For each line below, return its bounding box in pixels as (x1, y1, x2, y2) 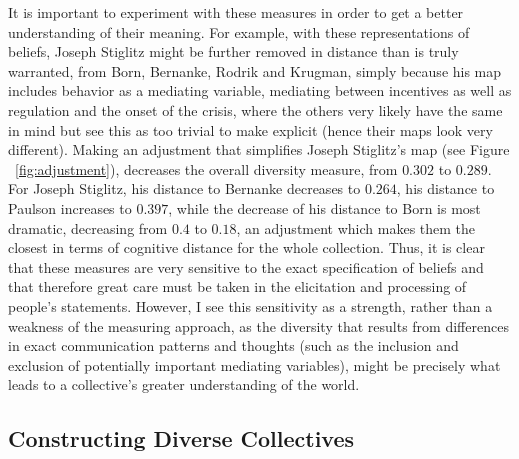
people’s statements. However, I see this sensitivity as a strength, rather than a (8, 295, 493, 316)
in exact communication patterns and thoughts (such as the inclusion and (8, 335, 459, 356)
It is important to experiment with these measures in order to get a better (8, 2, 464, 22)
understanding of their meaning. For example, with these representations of (8, 21, 470, 42)
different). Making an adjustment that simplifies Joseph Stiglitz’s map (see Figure (8, 139, 510, 160)
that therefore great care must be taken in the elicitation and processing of (8, 276, 467, 297)
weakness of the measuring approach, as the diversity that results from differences (8, 315, 509, 336)
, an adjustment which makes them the (236, 217, 476, 238)
